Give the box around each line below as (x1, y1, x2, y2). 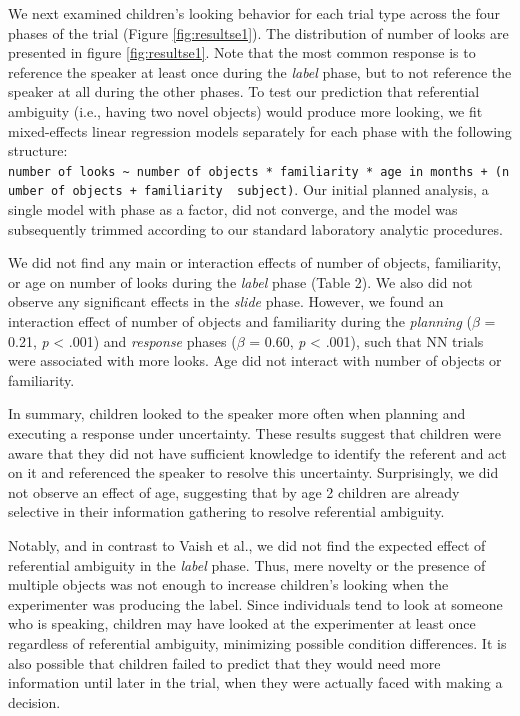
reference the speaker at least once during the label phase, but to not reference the (8, 61, 512, 82)
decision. (8, 691, 61, 712)
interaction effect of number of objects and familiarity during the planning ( (8, 311, 472, 332)
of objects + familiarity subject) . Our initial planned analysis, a (50, 179, 489, 200)
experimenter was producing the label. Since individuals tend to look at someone (8, 593, 503, 614)
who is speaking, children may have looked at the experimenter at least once (8, 613, 476, 634)
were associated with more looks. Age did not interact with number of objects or (8, 350, 502, 371)
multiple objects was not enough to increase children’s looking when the (8, 574, 449, 595)
